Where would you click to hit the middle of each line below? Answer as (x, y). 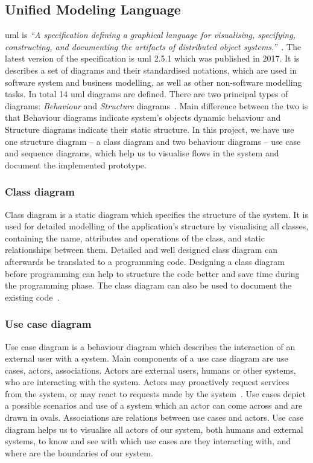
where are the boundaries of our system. (79, 452)
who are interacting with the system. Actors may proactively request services (147, 382)
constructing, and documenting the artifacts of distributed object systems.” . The (153, 46)
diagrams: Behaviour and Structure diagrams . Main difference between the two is (156, 105)
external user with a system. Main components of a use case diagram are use (147, 358)
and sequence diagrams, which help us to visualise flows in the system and (142, 153)
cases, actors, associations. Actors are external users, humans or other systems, (150, 370)
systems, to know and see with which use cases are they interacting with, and (148, 441)
